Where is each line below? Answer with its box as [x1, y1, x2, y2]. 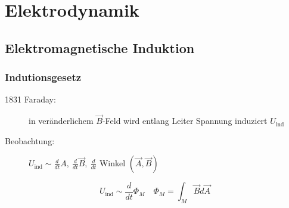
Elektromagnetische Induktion [5, 38, 195, 57]
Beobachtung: [5, 134, 55, 147]
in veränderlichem [29, 114, 94, 127]
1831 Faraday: [5, 93, 56, 105]
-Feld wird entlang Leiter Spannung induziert [102, 114, 268, 127]
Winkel [99, 157, 126, 169]
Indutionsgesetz [5, 70, 82, 85]
